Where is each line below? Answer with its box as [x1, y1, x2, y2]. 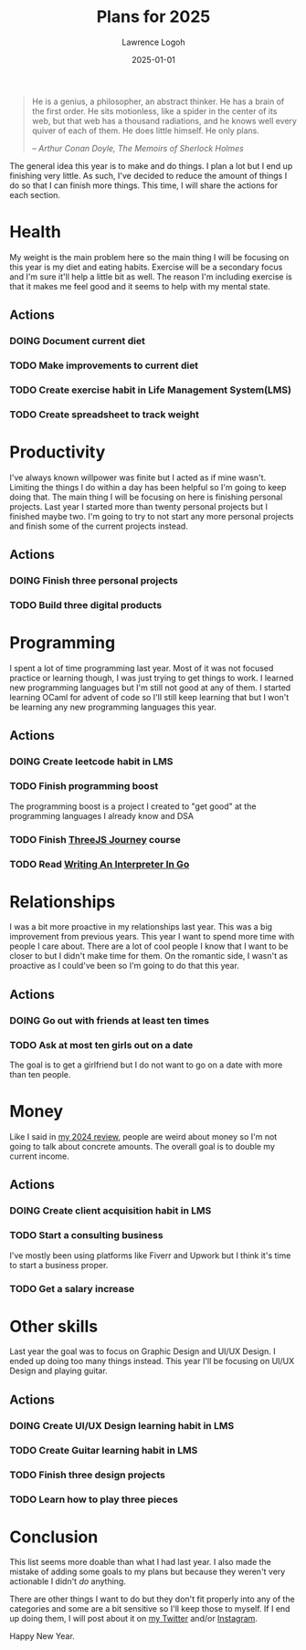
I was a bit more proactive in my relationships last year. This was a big [9, 921, 272, 932]
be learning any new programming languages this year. [9, 701, 216, 713]
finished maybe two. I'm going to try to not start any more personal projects [9, 510, 294, 521]
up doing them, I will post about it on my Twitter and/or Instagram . [9, 1613, 259, 1624]
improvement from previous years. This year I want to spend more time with [9, 931, 295, 942]
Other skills [9, 1316, 99, 1337]
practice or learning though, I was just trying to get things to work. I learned [9, 673, 294, 684]
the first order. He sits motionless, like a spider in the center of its [31, 105, 278, 116]
